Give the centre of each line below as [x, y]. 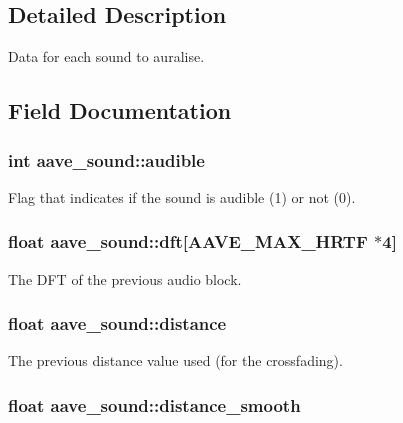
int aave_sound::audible [106, 159]
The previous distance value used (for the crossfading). [175, 360]
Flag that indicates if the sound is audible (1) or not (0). [182, 196]
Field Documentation [120, 110]
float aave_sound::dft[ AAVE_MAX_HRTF [188, 241]
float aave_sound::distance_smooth [154, 404]
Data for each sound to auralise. [106, 56]
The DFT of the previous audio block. [125, 278]
